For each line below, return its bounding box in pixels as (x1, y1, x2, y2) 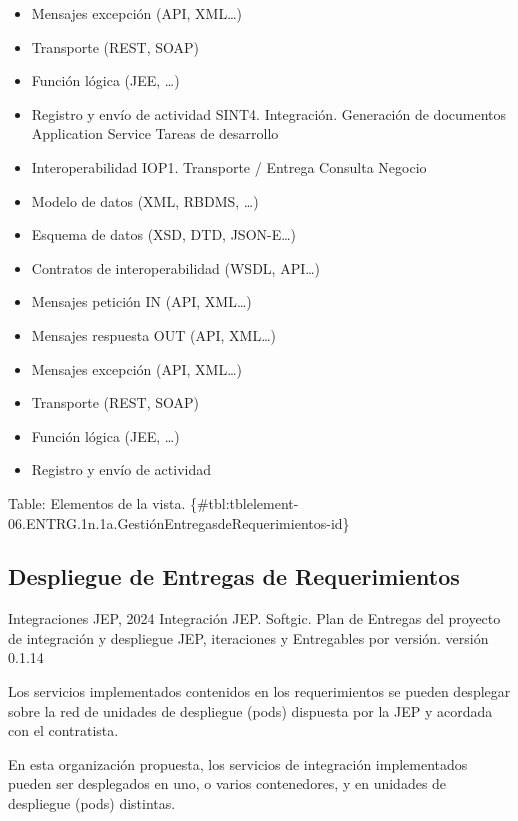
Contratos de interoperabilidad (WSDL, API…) (31, 257, 321, 278)
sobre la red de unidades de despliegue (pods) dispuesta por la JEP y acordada (8, 700, 493, 721)
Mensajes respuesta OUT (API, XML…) (31, 324, 277, 345)
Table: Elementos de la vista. (8, 492, 186, 513)
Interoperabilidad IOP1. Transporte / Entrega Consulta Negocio (31, 156, 427, 177)
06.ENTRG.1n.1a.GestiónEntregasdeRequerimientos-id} (8, 512, 350, 533)
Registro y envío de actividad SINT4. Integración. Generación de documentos (31, 103, 507, 124)
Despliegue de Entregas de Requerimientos (8, 561, 460, 592)
